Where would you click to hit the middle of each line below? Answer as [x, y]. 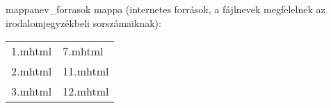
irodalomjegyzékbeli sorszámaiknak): [83, 22]
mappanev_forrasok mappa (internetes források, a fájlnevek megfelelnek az [165, 9]
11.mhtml [86, 71]
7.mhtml [83, 51]
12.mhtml [86, 91]
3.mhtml [32, 91]
